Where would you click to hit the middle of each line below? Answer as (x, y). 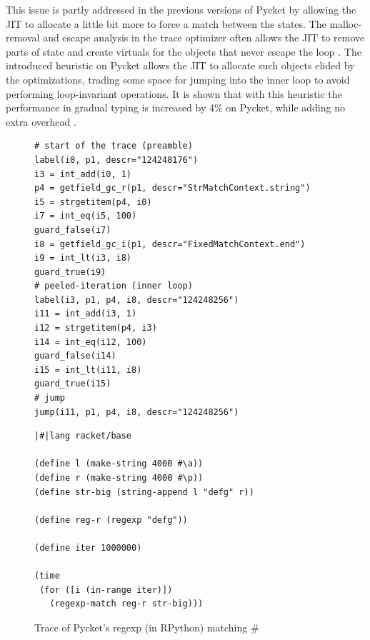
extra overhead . (41, 121)
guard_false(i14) (75, 356)
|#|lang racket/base (83, 436)
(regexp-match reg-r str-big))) (126, 604)
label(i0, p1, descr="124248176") (116, 160)
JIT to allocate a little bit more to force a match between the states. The (166, 23)
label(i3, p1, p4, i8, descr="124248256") (137, 300)
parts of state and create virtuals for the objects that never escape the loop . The (184, 51)
